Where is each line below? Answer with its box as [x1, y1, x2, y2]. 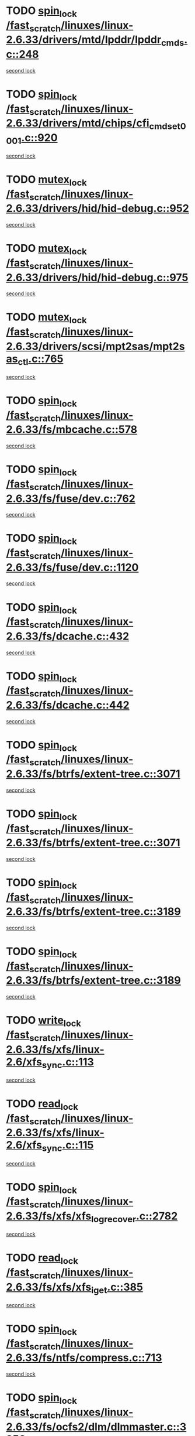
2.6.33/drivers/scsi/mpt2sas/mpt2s [6, 340, 185, 353]
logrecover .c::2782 [91, 1209, 178, 1225]
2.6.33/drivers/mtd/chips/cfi [6, 117, 150, 130]
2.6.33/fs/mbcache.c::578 [6, 423, 138, 436]
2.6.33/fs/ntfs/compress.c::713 [6, 1351, 162, 1365]
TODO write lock [6, 1014, 82, 1029]
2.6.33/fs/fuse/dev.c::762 [6, 492, 135, 505]
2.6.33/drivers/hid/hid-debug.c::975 [6, 271, 189, 284]
